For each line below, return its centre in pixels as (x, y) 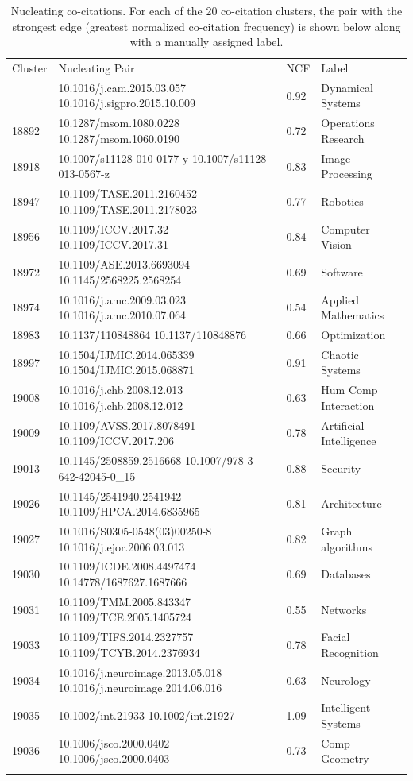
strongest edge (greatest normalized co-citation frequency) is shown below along (206, 26)
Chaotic (340, 354)
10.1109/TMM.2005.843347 (124, 601)
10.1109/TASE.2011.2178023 (127, 209)
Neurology (346, 680)
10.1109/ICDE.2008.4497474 (127, 566)
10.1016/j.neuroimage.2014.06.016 (140, 688)
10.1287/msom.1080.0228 (119, 123)
